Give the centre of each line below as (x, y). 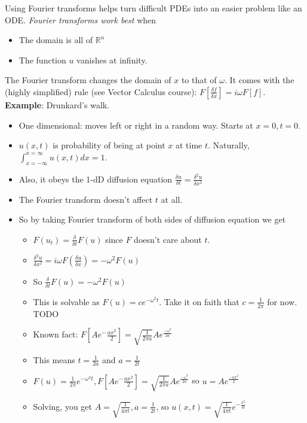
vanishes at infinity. (112, 60)
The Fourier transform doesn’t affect (86, 199)
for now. (282, 301)
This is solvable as (66, 301)
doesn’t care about (168, 239)
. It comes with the (260, 80)
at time (189, 145)
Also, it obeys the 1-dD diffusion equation (96, 179)
